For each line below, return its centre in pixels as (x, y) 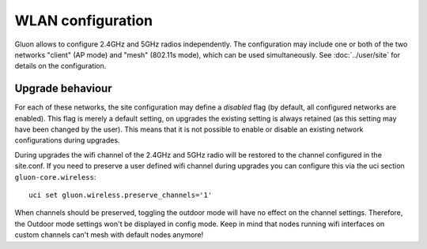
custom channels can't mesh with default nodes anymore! (109, 235)
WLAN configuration (84, 20)
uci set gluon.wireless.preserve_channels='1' (121, 195)
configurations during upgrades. (67, 140)
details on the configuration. (60, 66)
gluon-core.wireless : (55, 177)
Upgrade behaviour (63, 89)
